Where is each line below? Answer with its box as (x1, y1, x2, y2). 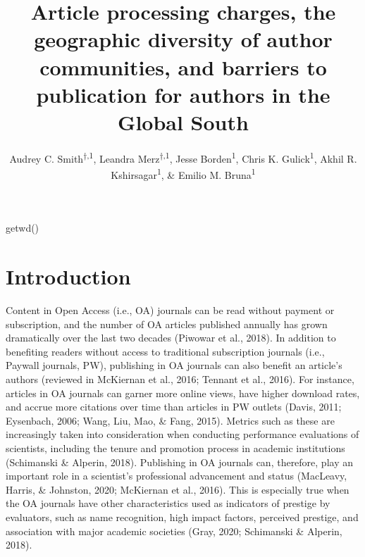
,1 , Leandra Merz (87, 149, 160, 165)
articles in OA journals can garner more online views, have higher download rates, (6, 385, 360, 400)
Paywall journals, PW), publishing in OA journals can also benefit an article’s (6, 358, 342, 373)
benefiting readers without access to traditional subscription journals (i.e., (6, 344, 325, 358)
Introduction (6, 262, 131, 291)
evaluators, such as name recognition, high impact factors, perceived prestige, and (6, 510, 359, 524)
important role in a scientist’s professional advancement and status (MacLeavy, (6, 468, 347, 483)
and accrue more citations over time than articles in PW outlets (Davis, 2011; (6, 399, 342, 414)
